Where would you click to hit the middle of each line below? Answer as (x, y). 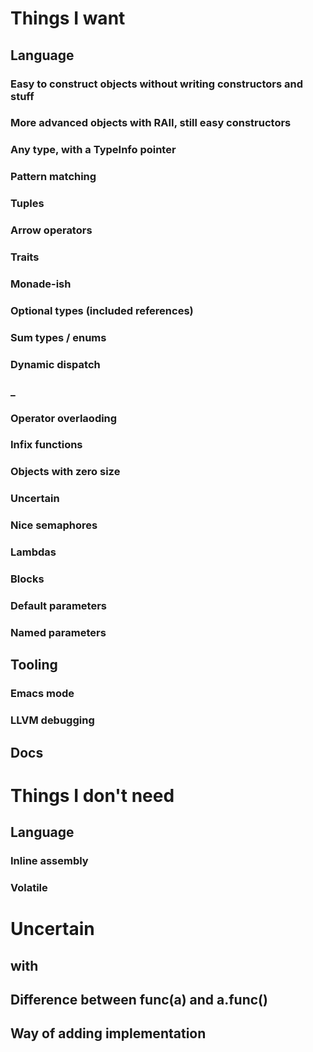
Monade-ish (41, 284)
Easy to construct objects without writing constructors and (157, 84)
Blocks (27, 579)
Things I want (68, 18)
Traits (25, 257)
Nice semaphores (54, 525)
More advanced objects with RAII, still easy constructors (151, 123)
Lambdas (33, 552)
